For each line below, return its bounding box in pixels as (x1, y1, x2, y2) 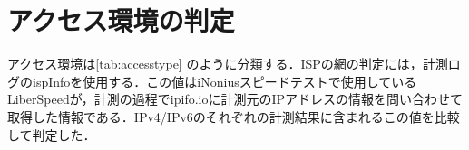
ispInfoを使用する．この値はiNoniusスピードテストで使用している (32, 71, 417, 90)
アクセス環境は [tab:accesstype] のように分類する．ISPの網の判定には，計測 (7, 54, 448, 73)
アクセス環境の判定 (7, 2, 235, 39)
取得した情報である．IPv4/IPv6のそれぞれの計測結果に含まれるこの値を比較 (7, 107, 460, 126)
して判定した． (7, 125, 96, 144)
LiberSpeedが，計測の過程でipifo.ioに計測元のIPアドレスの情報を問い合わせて (7, 89, 464, 108)
